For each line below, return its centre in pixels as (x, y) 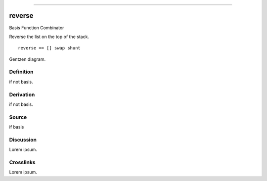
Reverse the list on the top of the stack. (49, 37)
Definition (21, 72)
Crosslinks (22, 162)
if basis (17, 127)
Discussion (23, 139)
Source (18, 117)
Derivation (22, 94)
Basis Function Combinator (37, 28)
